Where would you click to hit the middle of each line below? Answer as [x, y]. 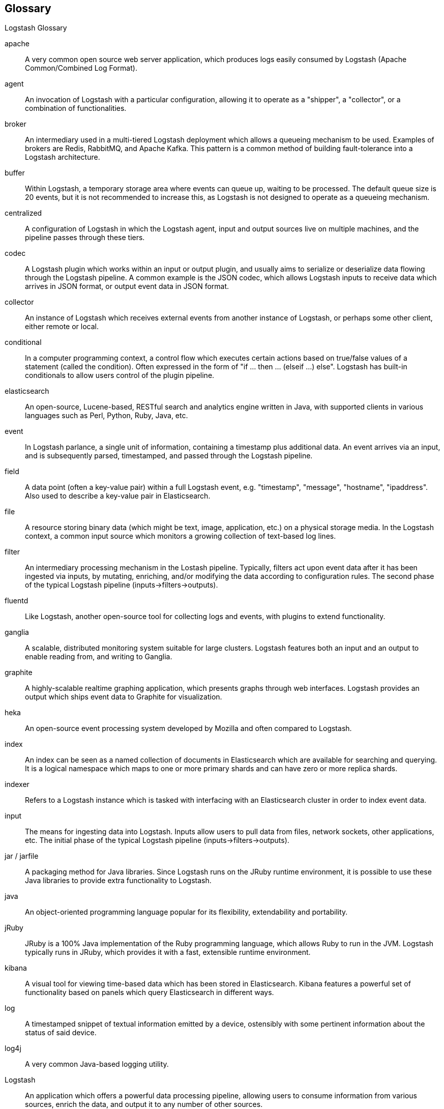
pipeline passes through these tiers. [85, 238]
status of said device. [61, 1033]
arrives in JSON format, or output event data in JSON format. [127, 286]
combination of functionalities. [76, 108]
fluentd [17, 601]
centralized [23, 213]
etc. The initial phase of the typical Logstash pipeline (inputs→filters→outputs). [157, 840]
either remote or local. [62, 327]
